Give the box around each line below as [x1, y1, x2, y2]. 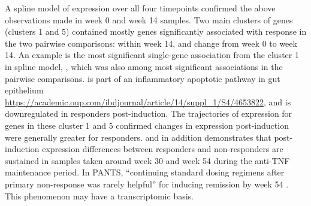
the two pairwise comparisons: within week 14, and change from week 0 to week [5, 37, 297, 49]
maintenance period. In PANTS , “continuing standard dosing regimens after [5, 166, 285, 178]
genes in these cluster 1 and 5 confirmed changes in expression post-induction [5, 119, 289, 131]
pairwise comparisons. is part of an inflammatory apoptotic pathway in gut [5, 72, 280, 84]
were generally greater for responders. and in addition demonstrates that [5, 131, 271, 143]
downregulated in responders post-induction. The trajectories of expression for [5, 107, 292, 120]
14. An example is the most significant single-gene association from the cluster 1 [5, 49, 299, 61]
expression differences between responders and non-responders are [42, 143, 283, 155]
